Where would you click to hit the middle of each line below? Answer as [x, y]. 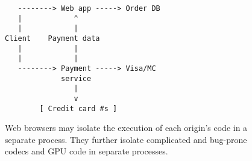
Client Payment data [52, 38]
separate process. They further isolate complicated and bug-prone [126, 139]
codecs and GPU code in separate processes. [87, 151]
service [76, 78]
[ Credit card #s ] [78, 108]
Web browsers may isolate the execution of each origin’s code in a [126, 128]
